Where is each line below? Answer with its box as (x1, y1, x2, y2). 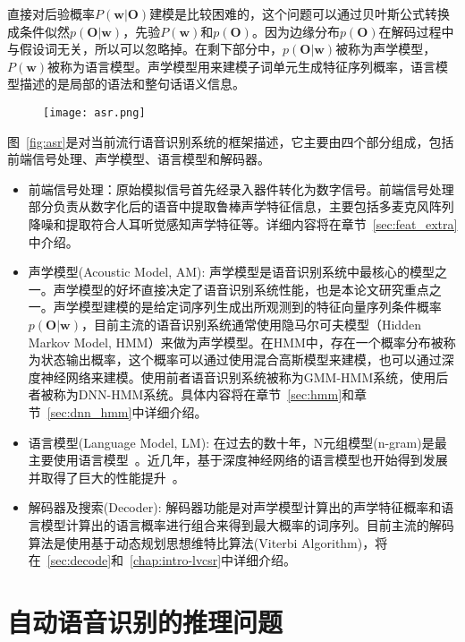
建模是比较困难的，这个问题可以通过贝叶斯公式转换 (149, 4, 451, 22)
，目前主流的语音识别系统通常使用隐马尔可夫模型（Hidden (80, 314, 421, 333)
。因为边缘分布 (251, 21, 340, 40)
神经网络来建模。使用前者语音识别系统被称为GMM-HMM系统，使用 (40, 367, 436, 386)
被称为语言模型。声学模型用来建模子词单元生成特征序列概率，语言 (47, 56, 436, 75)
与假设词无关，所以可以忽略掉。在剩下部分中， (7, 39, 283, 58)
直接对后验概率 (7, 4, 95, 22)
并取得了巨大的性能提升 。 (28, 467, 185, 486)
